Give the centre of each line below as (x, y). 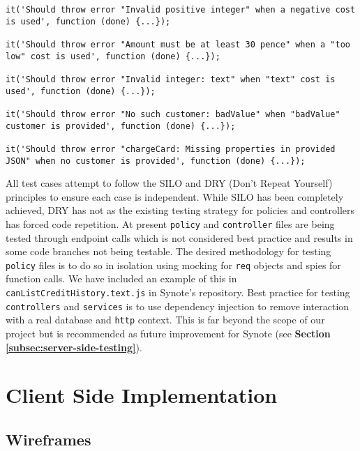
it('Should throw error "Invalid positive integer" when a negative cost (181, 10)
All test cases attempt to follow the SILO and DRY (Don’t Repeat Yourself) (169, 183)
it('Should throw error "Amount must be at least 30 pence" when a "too (178, 44)
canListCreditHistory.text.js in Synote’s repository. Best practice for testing (178, 292)
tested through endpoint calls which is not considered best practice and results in (179, 237)
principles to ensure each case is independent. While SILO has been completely (175, 196)
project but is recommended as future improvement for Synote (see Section (168, 334)
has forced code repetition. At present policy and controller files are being (170, 223)
